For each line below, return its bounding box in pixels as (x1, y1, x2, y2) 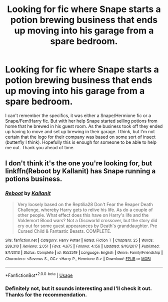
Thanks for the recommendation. (5, 291, 87, 298)
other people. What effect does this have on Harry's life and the (17, 212, 149, 218)
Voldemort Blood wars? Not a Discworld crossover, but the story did (17, 217, 157, 223)
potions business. (5, 175, 62, 183)
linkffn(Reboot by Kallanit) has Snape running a (5, 167, 156, 175)
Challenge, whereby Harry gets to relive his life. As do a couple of (17, 207, 153, 213)
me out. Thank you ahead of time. (5, 144, 75, 150)
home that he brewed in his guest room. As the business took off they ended (5, 123, 163, 129)
